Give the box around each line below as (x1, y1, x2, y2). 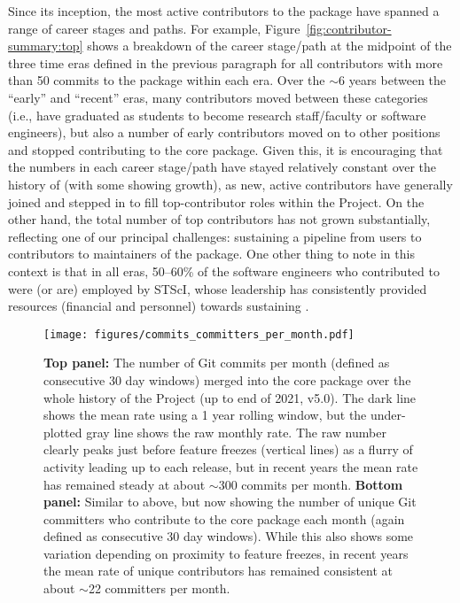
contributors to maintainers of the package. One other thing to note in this (8, 244, 415, 263)
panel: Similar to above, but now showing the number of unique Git (43, 492, 417, 511)
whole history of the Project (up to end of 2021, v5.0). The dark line (43, 388, 417, 406)
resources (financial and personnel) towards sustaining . (8, 297, 309, 315)
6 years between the (339, 71, 447, 89)
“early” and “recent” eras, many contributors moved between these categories (8, 88, 428, 106)
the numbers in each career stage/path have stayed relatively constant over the (8, 158, 437, 176)
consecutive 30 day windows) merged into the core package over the (43, 370, 411, 389)
